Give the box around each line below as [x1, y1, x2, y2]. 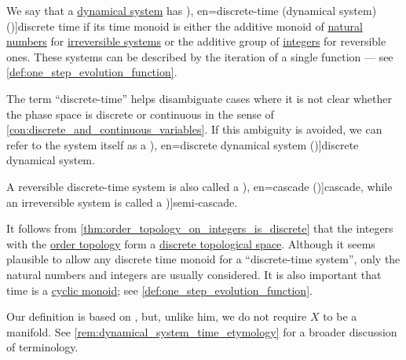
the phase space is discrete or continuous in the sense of [6, 105, 274, 122]
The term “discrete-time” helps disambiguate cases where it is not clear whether [6, 90, 392, 106]
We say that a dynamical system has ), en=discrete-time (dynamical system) [6, 2, 377, 18]
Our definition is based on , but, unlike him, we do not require [6, 308, 307, 325]
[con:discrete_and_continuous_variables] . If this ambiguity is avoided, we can [6, 121, 382, 138]
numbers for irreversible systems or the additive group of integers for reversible [6, 33, 386, 50]
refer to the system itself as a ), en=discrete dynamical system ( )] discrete [6, 136, 359, 152]
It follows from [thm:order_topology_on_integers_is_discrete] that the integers [6, 220, 393, 237]
